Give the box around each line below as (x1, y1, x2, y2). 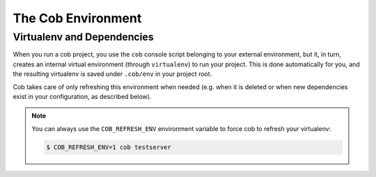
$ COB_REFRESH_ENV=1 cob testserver (46, 143, 172, 151)
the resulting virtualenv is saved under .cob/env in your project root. (13, 70, 212, 78)
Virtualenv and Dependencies (13, 31, 154, 43)
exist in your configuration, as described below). (13, 92, 152, 100)
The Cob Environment (13, 10, 142, 26)
